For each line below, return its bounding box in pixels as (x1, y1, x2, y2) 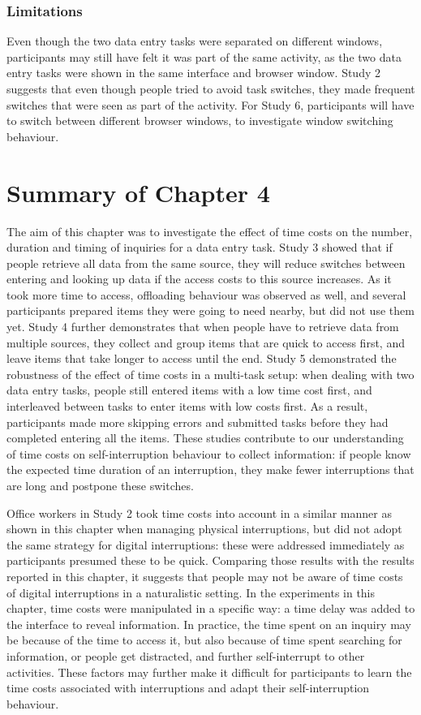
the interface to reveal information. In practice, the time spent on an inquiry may (6, 615, 411, 632)
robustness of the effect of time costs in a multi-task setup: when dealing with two (6, 365, 415, 382)
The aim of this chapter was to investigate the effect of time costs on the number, (6, 222, 413, 239)
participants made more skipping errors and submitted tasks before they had (6, 413, 389, 430)
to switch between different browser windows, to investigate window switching (6, 112, 393, 129)
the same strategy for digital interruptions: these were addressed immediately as (6, 536, 405, 553)
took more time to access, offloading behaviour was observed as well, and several (6, 286, 406, 303)
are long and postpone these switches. (6, 477, 194, 493)
